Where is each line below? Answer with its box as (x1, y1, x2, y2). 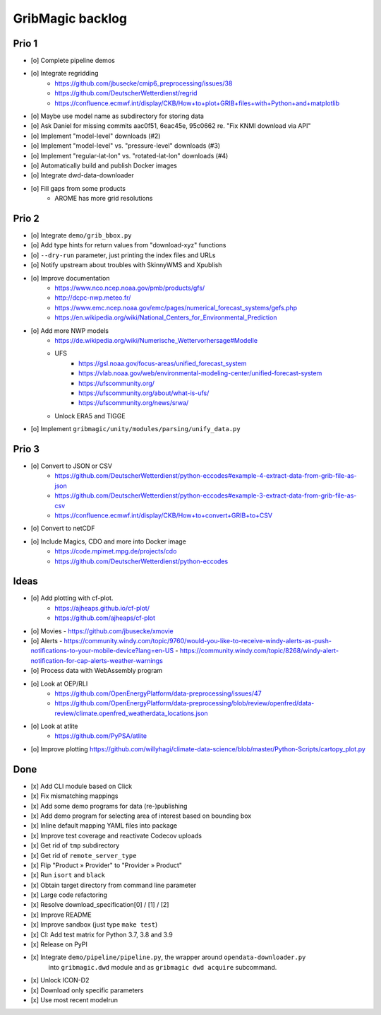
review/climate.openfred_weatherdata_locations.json (54, 709, 208, 717)
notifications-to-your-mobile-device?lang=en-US (30, 647, 174, 655)
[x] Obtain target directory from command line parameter (30, 881, 197, 889)
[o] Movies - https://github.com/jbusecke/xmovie (30, 626, 174, 635)
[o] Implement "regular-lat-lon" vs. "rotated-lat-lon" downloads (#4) (30, 151, 229, 160)
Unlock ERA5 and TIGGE (54, 411, 126, 420)
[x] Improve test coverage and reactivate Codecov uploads (30, 831, 202, 840)
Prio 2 (13, 212, 40, 224)
